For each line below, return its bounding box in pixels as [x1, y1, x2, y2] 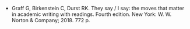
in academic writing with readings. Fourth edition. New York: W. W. [11, 11, 172, 18]
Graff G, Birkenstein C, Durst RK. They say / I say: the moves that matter [11, 5, 185, 11]
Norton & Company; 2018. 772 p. [11, 17, 90, 23]
